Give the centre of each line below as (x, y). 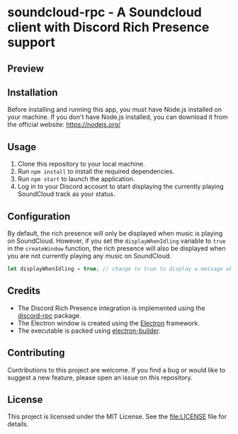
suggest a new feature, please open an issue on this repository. (100, 377)
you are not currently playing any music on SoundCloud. (90, 256)
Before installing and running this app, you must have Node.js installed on (115, 110)
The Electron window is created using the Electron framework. (108, 323)
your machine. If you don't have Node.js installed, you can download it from (118, 117)
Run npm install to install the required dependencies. (96, 171)
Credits (24, 291)
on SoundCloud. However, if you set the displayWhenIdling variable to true (117, 241)
